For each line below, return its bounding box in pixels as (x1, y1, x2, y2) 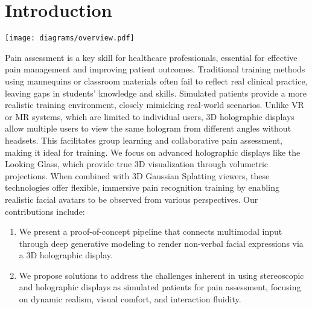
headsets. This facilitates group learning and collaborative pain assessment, (5, 133, 283, 146)
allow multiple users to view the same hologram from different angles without (5, 122, 291, 135)
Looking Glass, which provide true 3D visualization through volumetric (5, 158, 269, 170)
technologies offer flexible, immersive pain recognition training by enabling (5, 181, 279, 194)
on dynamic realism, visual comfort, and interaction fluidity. (19, 293, 241, 305)
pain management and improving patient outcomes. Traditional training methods (5, 63, 305, 75)
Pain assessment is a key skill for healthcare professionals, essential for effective (5, 51, 298, 63)
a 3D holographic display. (19, 249, 113, 261)
